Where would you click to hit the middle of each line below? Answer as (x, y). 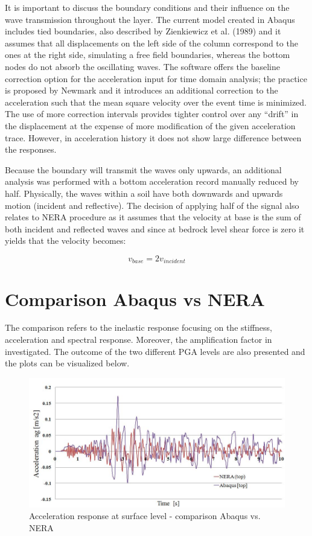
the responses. (31, 149)
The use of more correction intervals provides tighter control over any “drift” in (152, 114)
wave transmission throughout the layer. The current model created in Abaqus (150, 19)
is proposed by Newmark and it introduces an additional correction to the (142, 90)
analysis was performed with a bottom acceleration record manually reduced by (152, 181)
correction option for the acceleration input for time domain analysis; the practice (156, 78)
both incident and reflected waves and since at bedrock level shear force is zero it (155, 228)
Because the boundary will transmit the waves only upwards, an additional (143, 169)
